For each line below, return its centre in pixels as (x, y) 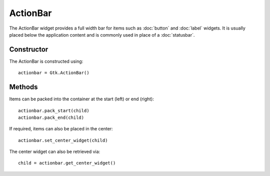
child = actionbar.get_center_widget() (67, 163)
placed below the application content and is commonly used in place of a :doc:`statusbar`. (102, 35)
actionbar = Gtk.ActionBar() (54, 73)
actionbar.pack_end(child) (51, 117)
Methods (23, 87)
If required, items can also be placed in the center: (61, 129)
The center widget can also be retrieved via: (55, 152)
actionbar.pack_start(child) (54, 111)
